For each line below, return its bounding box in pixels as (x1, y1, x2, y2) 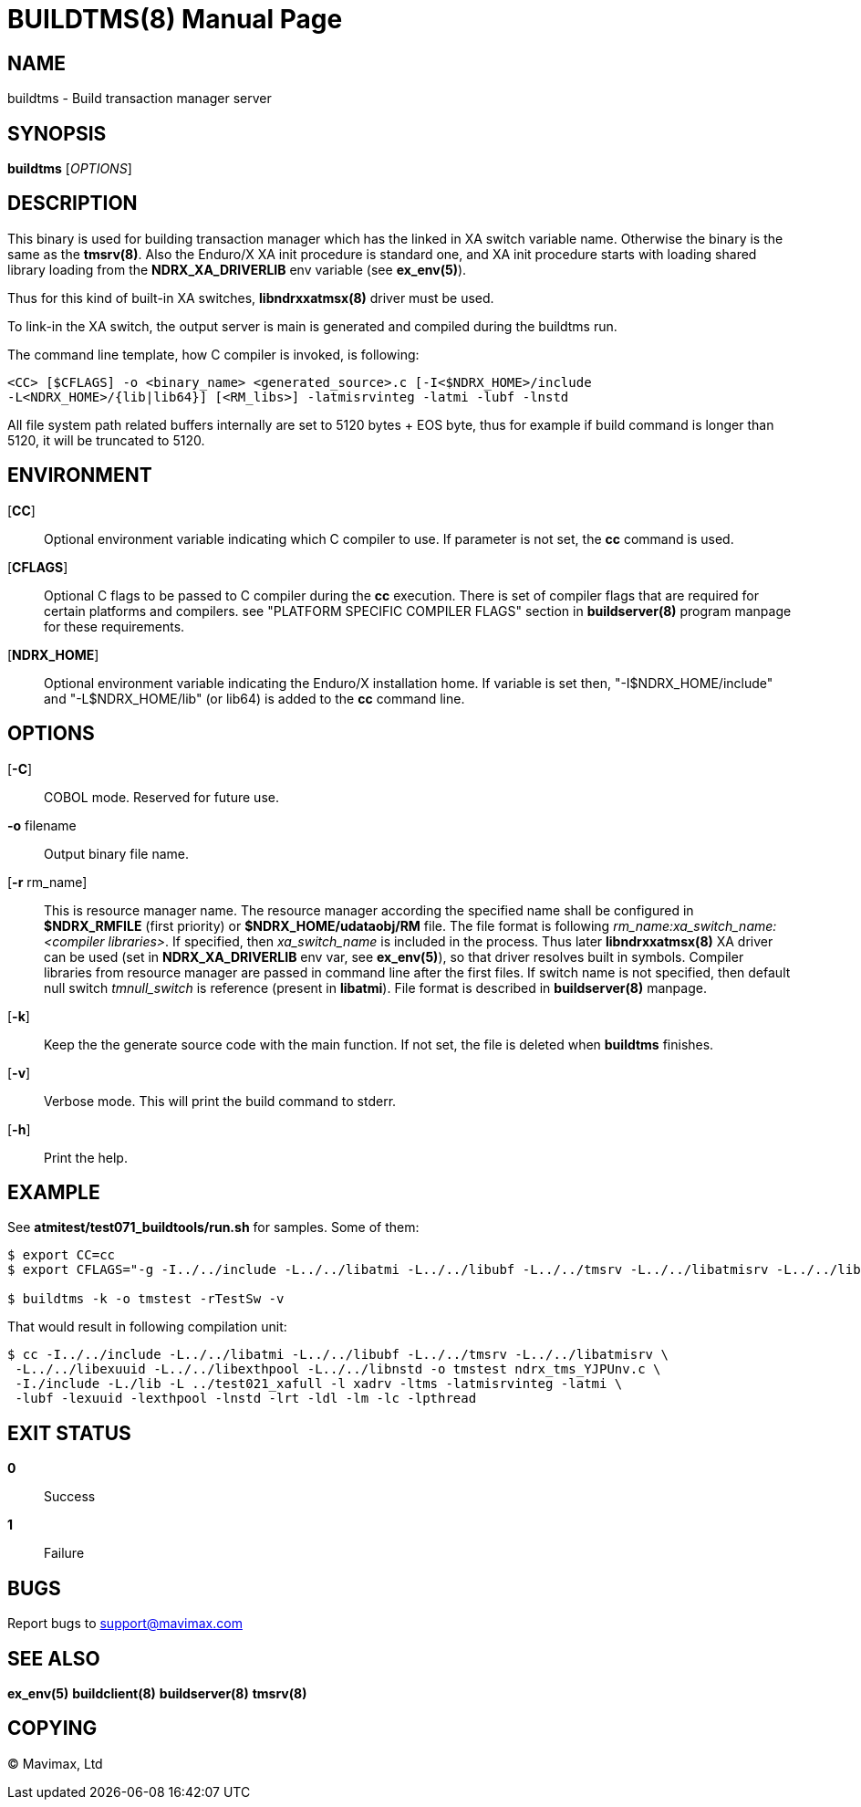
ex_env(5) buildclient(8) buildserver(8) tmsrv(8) (7, 1685, 307, 1701)
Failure (44, 1545, 85, 1562)
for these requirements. (44, 618, 185, 634)
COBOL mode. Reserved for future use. (44, 789, 279, 805)
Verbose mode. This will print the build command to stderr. (44, 1092, 397, 1109)
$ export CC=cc (7, 1248, 116, 1263)
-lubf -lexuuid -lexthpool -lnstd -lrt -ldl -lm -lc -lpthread (15, 1391, 477, 1406)
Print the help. (44, 1149, 128, 1165)
